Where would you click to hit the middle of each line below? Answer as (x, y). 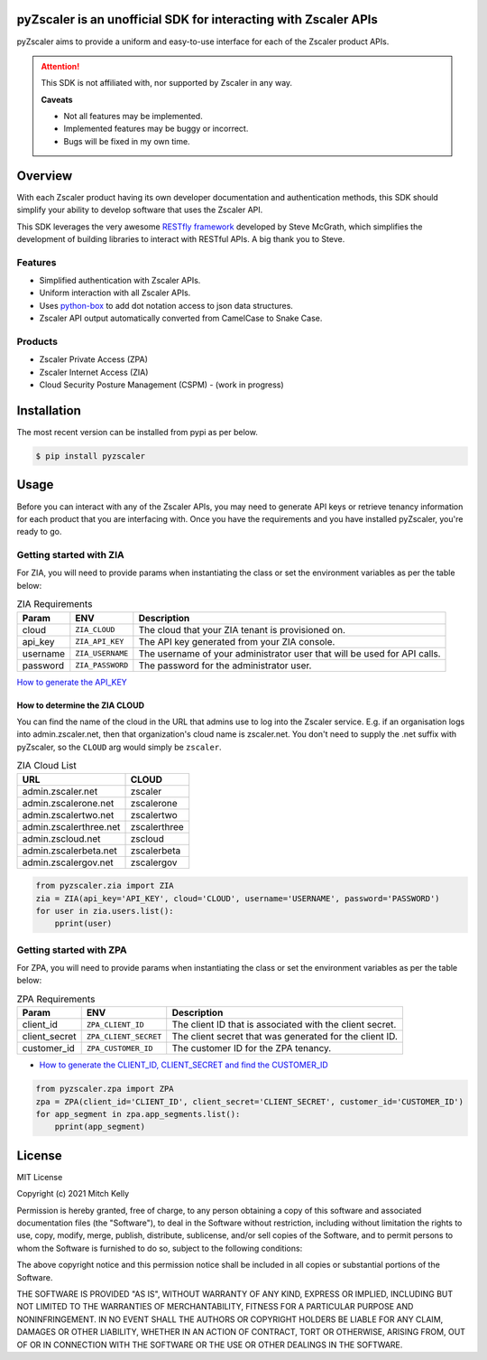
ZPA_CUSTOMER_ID (119, 1048)
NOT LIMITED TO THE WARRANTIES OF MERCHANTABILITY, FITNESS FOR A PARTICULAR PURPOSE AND (215, 1307)
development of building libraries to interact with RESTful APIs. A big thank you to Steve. (181, 238)
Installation (49, 410)
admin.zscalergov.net (68, 862)
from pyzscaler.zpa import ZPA (105, 1089)
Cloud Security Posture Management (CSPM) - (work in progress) (161, 385)
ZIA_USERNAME (102, 653)
